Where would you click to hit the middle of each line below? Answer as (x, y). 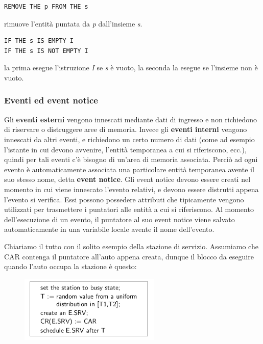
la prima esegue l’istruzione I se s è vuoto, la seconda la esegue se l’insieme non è (131, 68)
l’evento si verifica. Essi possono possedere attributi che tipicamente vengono (124, 199)
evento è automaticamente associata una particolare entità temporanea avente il (129, 169)
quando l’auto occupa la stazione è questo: (70, 266)
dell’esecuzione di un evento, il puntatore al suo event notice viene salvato (119, 219)
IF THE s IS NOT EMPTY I (46, 51)
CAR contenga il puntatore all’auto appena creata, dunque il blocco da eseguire (129, 256)
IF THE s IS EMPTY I (39, 41)
